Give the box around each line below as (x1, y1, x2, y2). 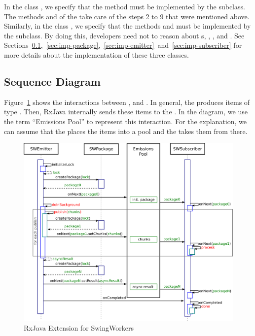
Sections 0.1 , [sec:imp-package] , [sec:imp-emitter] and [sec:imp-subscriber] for (4, 40, 242, 50)
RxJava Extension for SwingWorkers (24, 322, 134, 333)
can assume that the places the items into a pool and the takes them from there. (4, 126, 248, 136)
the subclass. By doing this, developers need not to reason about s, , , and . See (4, 30, 245, 40)
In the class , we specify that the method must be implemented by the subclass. (4, 1, 245, 11)
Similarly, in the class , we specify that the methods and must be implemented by (4, 21, 251, 31)
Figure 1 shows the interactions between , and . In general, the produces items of (4, 97, 250, 107)
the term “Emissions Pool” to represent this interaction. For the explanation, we (4, 116, 247, 126)
